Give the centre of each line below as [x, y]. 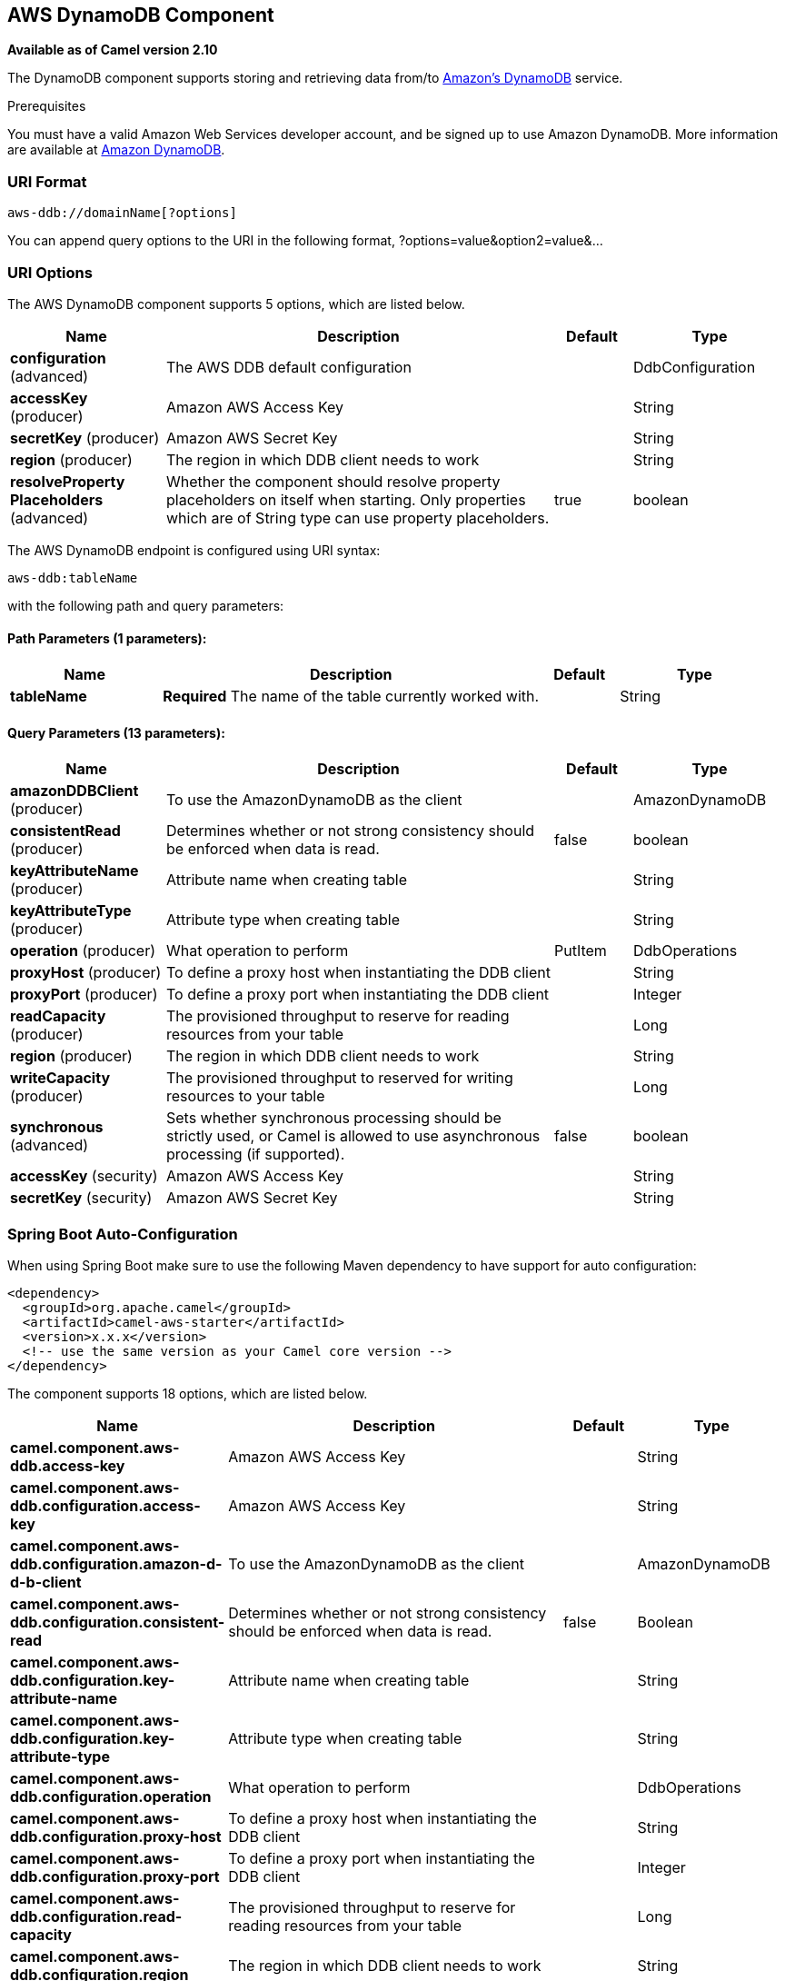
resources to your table [246, 1096]
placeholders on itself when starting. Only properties [346, 499]
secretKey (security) [81, 1198]
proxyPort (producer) [84, 995]
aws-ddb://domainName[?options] [122, 213]
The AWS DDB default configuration [289, 367]
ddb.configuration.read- [96, 1917]
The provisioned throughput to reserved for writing [340, 1078]
